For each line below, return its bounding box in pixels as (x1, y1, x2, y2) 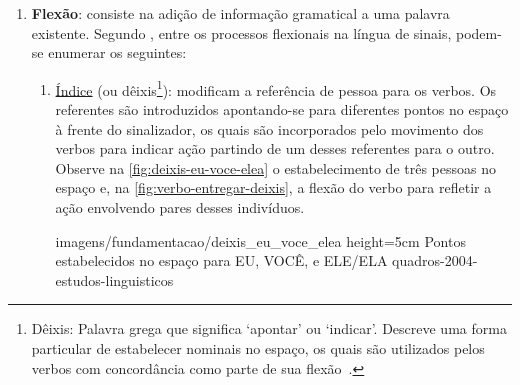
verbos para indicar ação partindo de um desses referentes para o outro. (55, 138, 495, 159)
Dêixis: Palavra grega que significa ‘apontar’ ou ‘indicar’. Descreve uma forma (31, 318, 507, 339)
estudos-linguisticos (55, 269, 174, 290)
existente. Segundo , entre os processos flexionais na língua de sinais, (31, 22, 452, 43)
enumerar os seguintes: (48, 42, 187, 63)
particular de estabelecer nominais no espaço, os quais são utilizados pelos (31, 337, 485, 358)
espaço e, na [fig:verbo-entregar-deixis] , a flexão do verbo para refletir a (55, 177, 492, 198)
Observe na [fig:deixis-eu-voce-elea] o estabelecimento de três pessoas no (55, 157, 496, 178)
